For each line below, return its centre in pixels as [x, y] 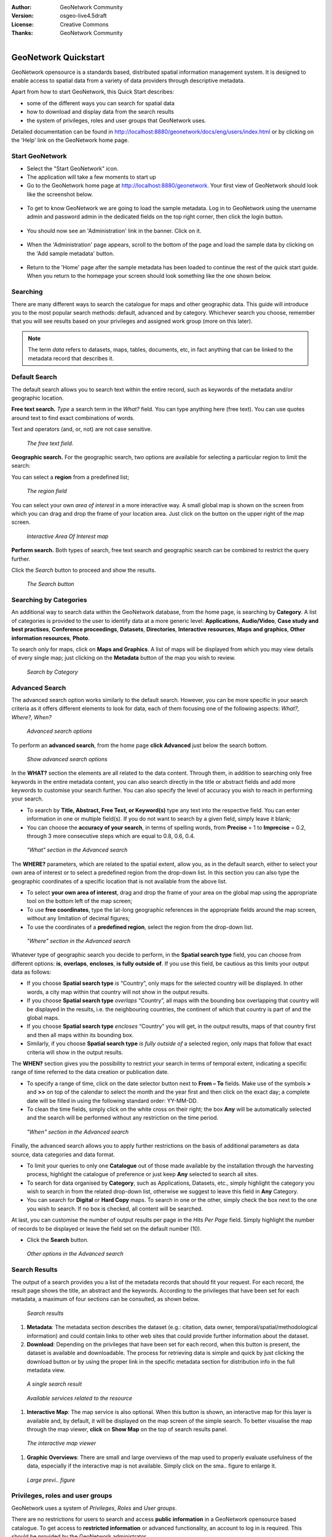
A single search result [54, 1384]
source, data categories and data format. [63, 1154]
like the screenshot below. [60, 194]
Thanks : [22, 33]
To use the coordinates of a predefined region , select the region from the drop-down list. [140, 927]
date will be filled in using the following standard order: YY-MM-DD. [112, 1100]
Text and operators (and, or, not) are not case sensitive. [82, 429]
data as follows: [31, 972]
